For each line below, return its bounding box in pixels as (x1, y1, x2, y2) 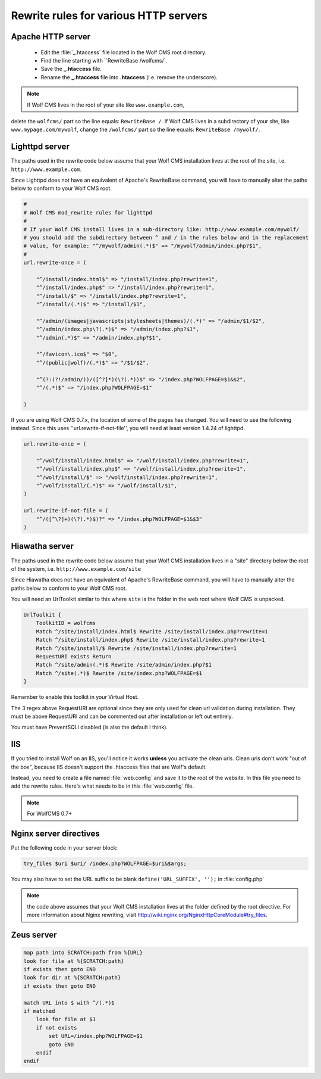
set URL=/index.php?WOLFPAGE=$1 (48, 1033, 143, 1040)
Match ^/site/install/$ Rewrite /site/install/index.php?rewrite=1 (36, 645, 237, 652)
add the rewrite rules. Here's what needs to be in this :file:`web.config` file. (11, 782, 194, 789)
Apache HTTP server (11, 32, 90, 42)
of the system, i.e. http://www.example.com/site (11, 565, 141, 572)
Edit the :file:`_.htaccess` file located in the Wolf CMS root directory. (40, 48, 207, 56)
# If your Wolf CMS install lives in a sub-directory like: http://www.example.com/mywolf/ (23, 226, 300, 232)
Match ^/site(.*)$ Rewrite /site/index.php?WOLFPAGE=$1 (36, 670, 203, 676)
